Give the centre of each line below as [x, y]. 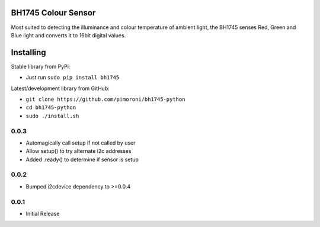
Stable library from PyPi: [41, 66]
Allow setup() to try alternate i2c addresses [79, 151]
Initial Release [43, 213]
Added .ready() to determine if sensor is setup [82, 159]
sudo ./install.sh [52, 116]
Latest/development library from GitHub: [60, 88]
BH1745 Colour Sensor [53, 13]
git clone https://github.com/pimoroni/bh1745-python [105, 99]
